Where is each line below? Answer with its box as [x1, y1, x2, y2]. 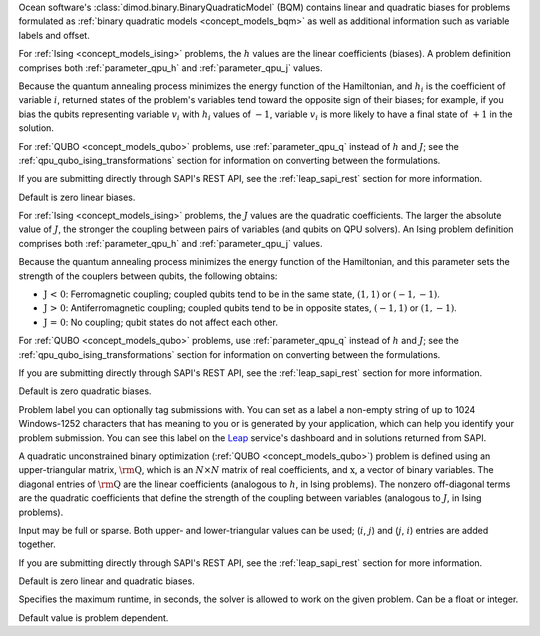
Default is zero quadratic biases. [18, 385, 152, 397]
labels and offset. [18, 29, 90, 41]
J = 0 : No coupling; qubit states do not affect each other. [43, 316, 279, 328]
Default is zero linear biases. [18, 191, 136, 203]
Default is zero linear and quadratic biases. [18, 575, 195, 587]
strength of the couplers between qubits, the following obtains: [18, 270, 278, 282]
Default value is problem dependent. [18, 611, 169, 624]
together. [18, 538, 57, 550]
